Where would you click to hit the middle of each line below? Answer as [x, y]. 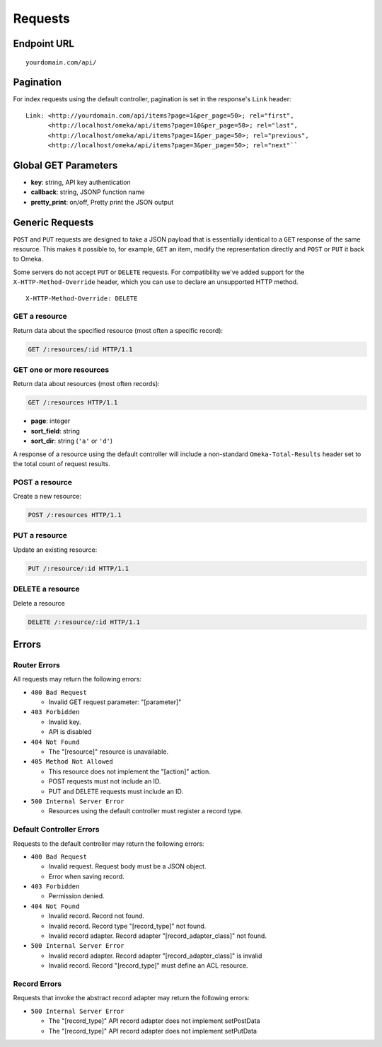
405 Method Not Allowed [72, 762]
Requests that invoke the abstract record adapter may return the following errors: [132, 998]
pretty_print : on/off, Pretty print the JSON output [102, 202]
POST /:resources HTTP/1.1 [75, 515]
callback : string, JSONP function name [88, 192]
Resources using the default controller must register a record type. [146, 811]
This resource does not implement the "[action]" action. [130, 771]
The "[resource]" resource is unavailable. [109, 752]
